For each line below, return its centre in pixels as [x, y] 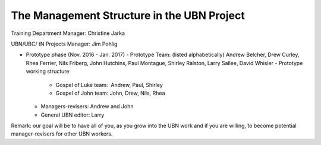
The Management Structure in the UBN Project [128, 15]
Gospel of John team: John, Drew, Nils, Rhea [111, 93]
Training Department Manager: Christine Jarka [68, 33]
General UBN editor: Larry [73, 115]
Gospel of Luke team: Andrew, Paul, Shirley [109, 85]
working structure [48, 72]
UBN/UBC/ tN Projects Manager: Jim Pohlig [64, 44]
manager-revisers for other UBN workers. [62, 134]
